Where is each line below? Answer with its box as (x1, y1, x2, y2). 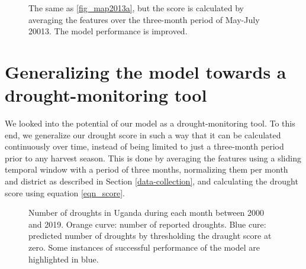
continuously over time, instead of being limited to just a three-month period (5, 140, 284, 153)
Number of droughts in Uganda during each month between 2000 (28, 206, 265, 219)
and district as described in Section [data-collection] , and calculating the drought (5, 175, 298, 187)
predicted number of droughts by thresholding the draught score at (28, 229, 272, 242)
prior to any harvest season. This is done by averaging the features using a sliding (5, 151, 301, 164)
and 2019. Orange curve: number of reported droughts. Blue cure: (28, 218, 266, 230)
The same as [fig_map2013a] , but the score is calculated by (28, 2, 244, 14)
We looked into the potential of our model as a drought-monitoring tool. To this (5, 117, 295, 129)
